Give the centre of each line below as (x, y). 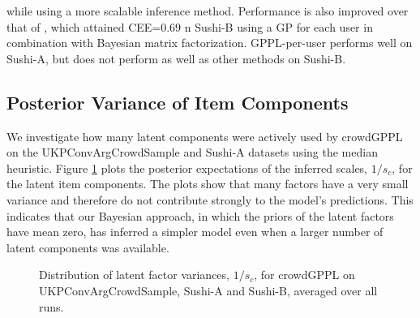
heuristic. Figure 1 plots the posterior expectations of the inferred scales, (187, 168)
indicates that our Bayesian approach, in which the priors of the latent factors (200, 215)
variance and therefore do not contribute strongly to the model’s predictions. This (210, 199)
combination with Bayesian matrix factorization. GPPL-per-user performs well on (210, 43)
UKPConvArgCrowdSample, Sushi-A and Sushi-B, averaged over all (208, 290)
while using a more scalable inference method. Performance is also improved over (208, 11)
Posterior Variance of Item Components (178, 102)
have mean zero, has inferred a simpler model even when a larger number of (195, 232)
